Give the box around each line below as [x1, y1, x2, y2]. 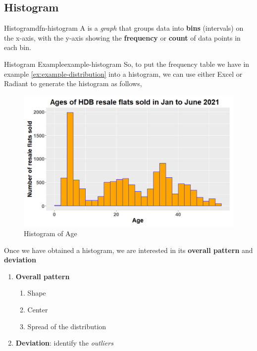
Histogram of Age [24, 228, 77, 238]
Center [27, 304, 48, 314]
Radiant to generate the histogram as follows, [4, 78, 142, 89]
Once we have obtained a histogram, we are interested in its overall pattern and [4, 245, 253, 255]
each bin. [4, 42, 31, 52]
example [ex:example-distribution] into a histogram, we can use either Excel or [4, 68, 243, 79]
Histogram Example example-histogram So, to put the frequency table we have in [4, 58, 250, 69]
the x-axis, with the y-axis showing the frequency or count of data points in [4, 32, 241, 43]
